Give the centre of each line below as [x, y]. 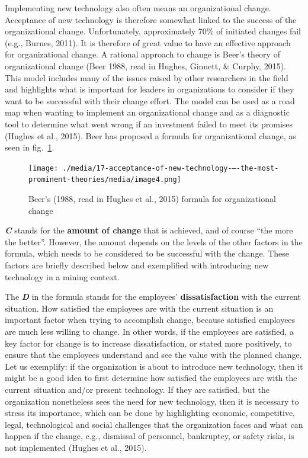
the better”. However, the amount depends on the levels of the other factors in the [154, 241]
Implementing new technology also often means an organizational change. [138, 8]
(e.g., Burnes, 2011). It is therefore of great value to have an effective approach [148, 42]
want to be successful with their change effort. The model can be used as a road [150, 100]
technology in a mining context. [62, 276]
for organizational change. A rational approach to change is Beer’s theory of [142, 54]
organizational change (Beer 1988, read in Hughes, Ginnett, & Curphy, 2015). [146, 65]
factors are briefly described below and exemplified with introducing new [137, 265]
